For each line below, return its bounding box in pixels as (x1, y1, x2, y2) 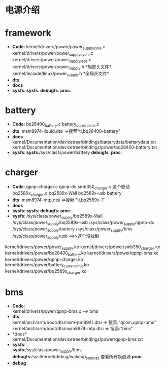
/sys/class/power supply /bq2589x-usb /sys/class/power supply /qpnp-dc (12, 220, 155, 226)
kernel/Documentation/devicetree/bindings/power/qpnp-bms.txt (12, 336, 143, 342)
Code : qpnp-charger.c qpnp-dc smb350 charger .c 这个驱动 (12, 184, 130, 190)
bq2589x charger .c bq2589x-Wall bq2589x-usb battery (12, 190, 122, 197)
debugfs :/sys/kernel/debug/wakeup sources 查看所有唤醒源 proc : (12, 354, 143, 361)
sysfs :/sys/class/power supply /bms (12, 346, 82, 354)
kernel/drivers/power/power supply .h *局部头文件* (12, 64, 112, 71)
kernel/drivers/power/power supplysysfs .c (12, 50, 94, 57)
